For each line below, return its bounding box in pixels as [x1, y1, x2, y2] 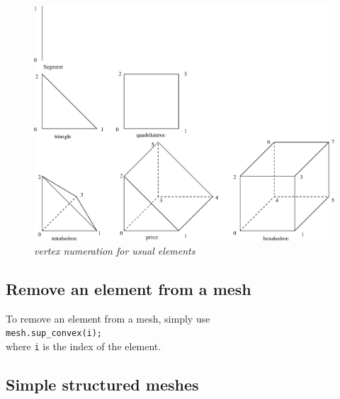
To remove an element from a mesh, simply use [6, 311, 210, 325]
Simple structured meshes [6, 374, 199, 395]
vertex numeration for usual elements [34, 243, 195, 258]
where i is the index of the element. [6, 339, 161, 354]
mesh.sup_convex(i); [6, 328, 103, 339]
